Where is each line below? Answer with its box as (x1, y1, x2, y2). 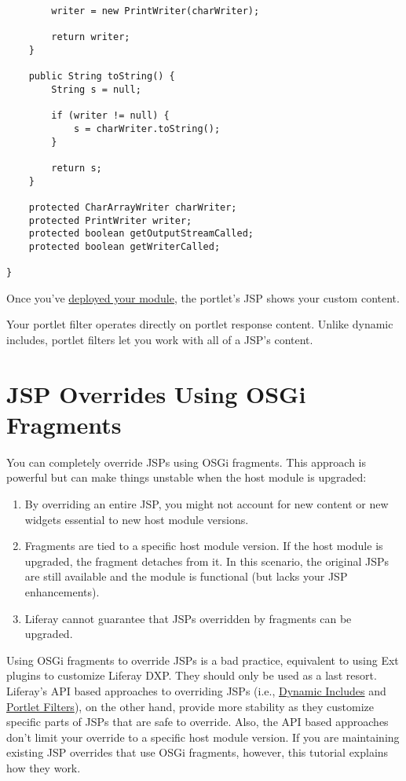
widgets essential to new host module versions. (24, 511, 249, 527)
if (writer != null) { (51, 110, 170, 122)
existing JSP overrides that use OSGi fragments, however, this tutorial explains (6, 744, 389, 761)
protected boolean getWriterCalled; (28, 240, 221, 252)
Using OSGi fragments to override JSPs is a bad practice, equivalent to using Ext (6, 651, 399, 668)
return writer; (51, 31, 130, 43)
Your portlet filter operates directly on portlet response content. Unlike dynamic (6, 316, 393, 332)
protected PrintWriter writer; (28, 214, 192, 226)
